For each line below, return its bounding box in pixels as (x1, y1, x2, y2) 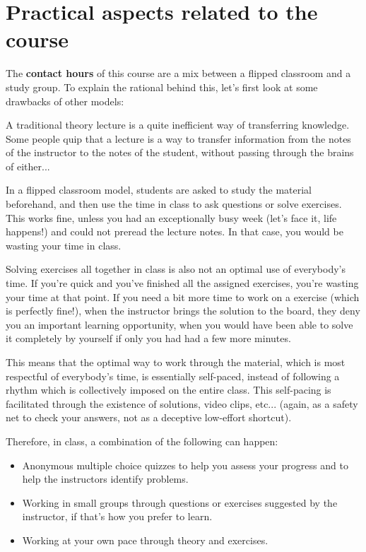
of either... (6, 158, 50, 173)
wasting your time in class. (6, 237, 122, 252)
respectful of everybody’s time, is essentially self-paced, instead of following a (6, 368, 340, 383)
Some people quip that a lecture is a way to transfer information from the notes (6, 131, 351, 146)
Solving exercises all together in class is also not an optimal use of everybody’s (6, 262, 346, 276)
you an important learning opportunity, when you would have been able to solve (6, 317, 353, 331)
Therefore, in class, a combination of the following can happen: (6, 433, 278, 448)
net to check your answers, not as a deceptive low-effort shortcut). (6, 410, 292, 425)
